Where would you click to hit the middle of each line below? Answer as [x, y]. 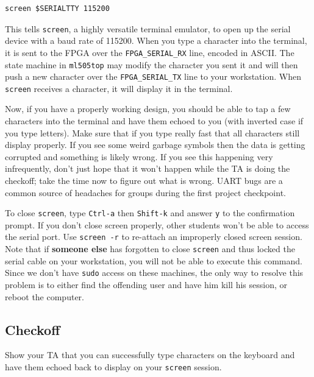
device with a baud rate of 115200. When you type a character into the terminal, [156, 41]
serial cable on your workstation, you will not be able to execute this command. [154, 260]
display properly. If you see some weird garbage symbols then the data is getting [155, 145]
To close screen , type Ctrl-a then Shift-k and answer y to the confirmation [150, 213]
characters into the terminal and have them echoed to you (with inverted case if [154, 121]
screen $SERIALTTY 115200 [57, 9]
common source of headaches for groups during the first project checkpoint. [145, 192]
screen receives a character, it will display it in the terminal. [119, 88]
